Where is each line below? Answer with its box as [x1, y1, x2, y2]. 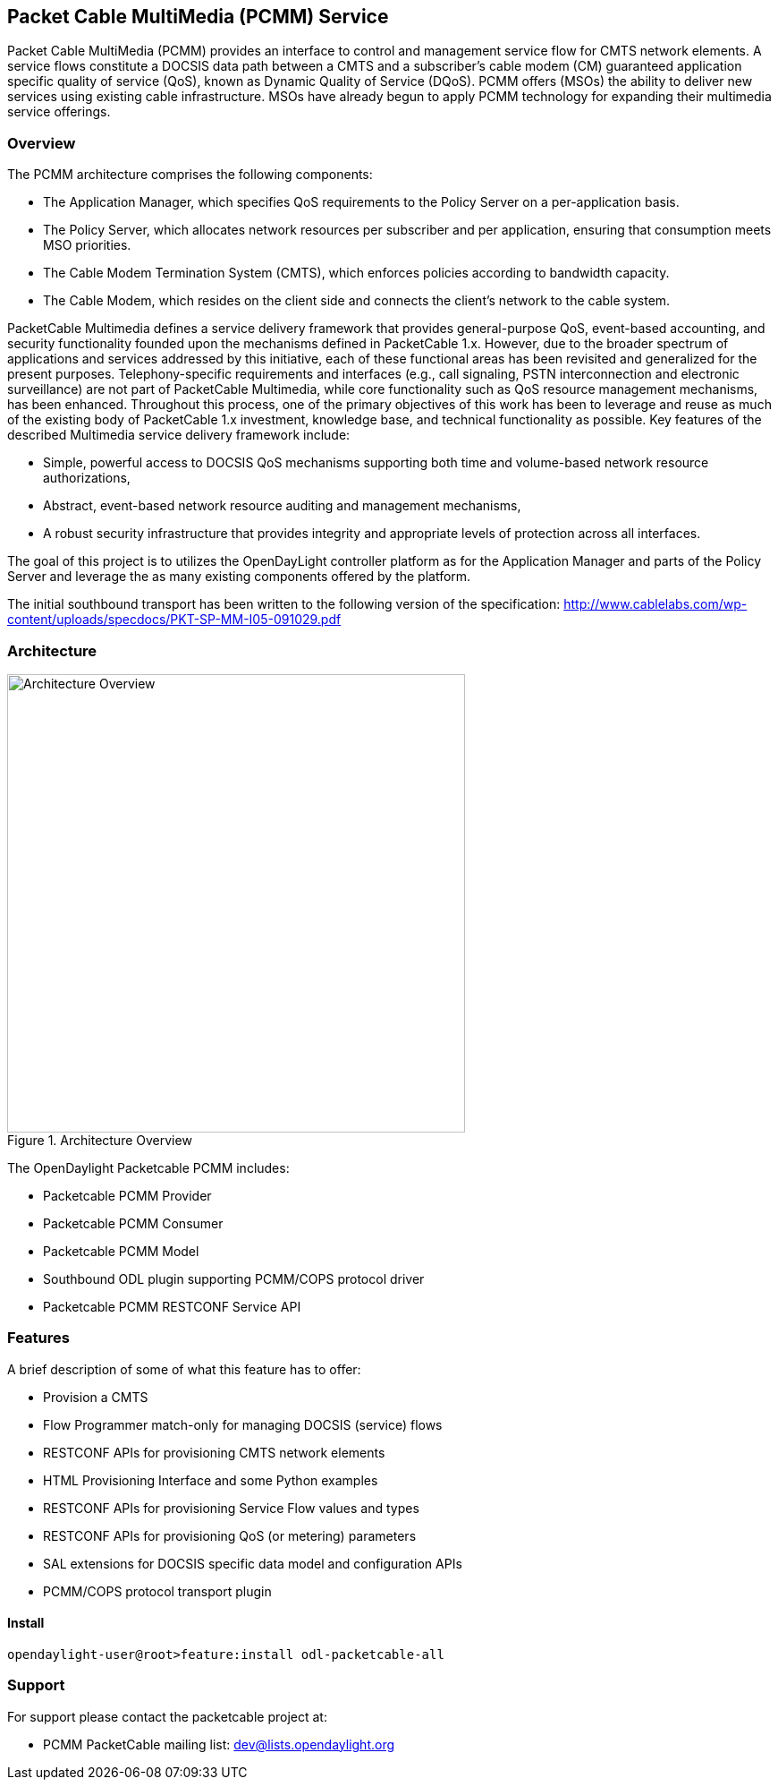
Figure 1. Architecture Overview [7, 1132, 192, 1148]
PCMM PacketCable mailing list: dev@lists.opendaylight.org [43, 1736, 395, 1752]
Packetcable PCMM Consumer [43, 1215, 224, 1231]
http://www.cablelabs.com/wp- [563, 596, 748, 612]
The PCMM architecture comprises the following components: [7, 167, 373, 183]
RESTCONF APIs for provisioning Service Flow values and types [43, 1500, 419, 1516]
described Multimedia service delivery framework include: [7, 427, 351, 443]
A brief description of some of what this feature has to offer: [7, 1361, 361, 1377]
